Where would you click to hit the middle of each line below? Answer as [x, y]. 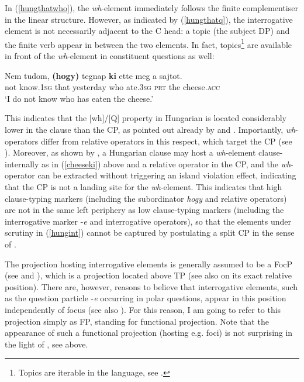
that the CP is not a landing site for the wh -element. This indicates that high [144, 186]
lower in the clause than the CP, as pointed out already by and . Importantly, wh [150, 129]
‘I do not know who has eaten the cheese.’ [79, 98]
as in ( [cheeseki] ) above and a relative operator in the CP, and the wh [166, 164]
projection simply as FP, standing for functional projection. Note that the [137, 321]
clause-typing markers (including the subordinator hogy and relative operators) [146, 198]
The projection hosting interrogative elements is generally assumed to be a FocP [149, 264]
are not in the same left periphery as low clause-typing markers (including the [144, 210]
